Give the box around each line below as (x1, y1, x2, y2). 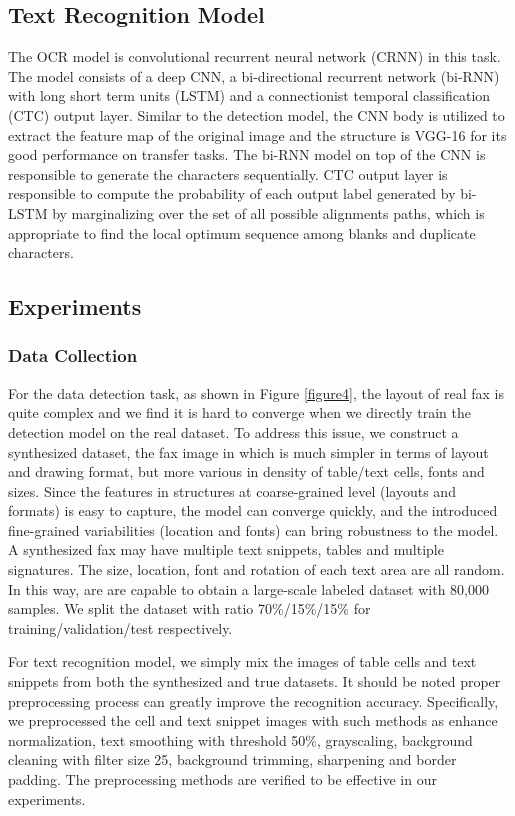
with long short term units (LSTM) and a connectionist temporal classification (8, 85, 491, 106)
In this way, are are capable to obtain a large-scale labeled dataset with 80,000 (8, 578, 489, 599)
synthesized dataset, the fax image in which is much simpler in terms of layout (8, 441, 489, 462)
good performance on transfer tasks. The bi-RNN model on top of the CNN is (8, 144, 486, 165)
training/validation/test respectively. (8, 617, 233, 638)
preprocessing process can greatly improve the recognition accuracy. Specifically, (8, 690, 499, 711)
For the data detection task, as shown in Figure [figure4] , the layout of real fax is (8, 382, 504, 403)
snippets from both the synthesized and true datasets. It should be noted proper (8, 671, 501, 692)
